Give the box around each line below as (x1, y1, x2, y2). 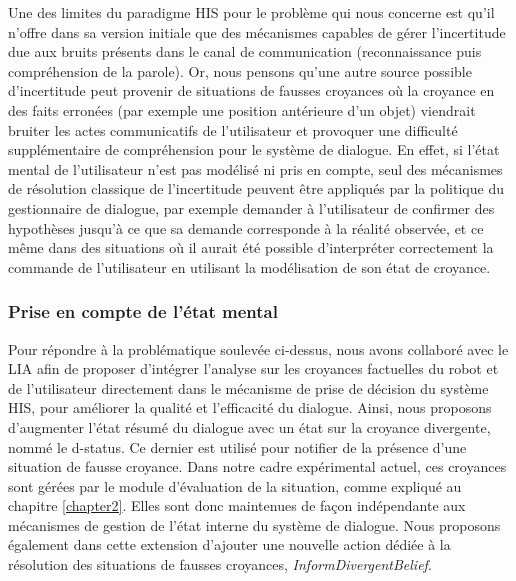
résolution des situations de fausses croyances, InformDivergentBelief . (8, 554, 432, 575)
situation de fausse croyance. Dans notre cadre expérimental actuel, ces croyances (8, 456, 507, 477)
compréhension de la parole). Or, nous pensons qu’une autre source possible (8, 60, 472, 81)
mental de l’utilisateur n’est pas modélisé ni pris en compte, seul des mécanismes (8, 158, 503, 179)
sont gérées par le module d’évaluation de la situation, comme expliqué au (8, 475, 462, 496)
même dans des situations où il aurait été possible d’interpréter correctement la (8, 237, 494, 258)
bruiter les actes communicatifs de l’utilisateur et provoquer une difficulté (8, 119, 458, 140)
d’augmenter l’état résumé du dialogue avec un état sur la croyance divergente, (8, 416, 491, 437)
